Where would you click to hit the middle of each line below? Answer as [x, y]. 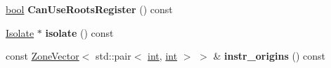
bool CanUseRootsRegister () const [89, 9]
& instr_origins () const [269, 56]
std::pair [113, 56]
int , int [163, 56]
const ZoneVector [43, 56]
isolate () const [79, 32]
